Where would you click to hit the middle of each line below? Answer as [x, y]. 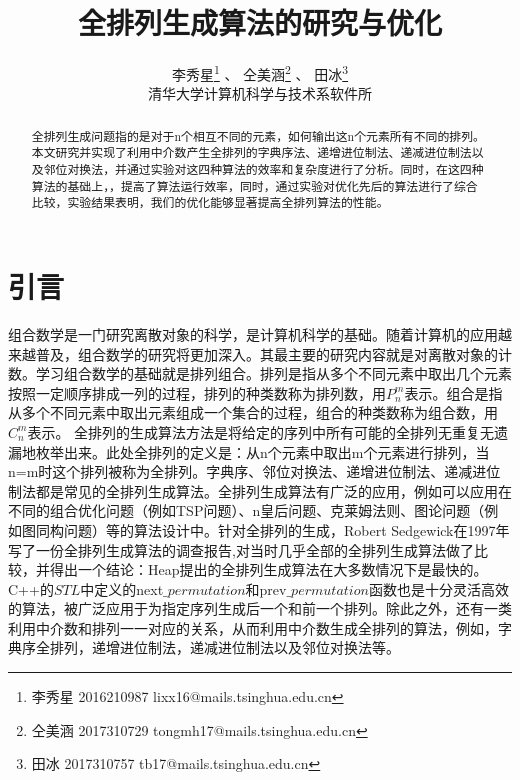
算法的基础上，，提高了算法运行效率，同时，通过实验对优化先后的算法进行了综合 [254, 185]
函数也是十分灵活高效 [438, 588]
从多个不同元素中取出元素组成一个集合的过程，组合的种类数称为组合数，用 [253, 412]
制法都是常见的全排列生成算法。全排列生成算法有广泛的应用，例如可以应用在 [260, 490]
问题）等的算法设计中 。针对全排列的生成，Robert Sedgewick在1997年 [286, 529]
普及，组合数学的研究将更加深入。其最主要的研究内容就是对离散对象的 [266, 353]
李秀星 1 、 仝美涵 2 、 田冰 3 [260, 72]
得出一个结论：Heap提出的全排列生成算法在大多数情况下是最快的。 [268, 569]
